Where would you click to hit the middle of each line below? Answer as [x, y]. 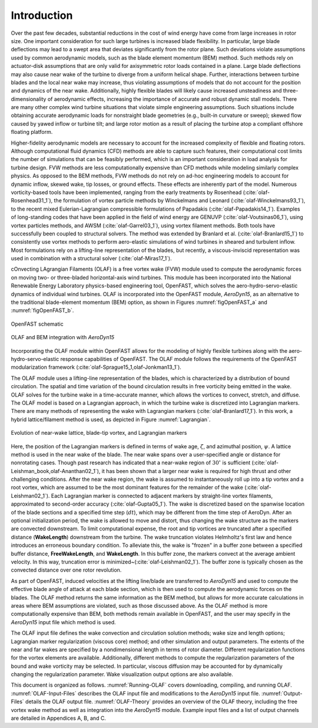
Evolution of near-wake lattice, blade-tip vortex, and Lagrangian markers [99, 433]
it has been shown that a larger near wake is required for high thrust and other [196, 471]
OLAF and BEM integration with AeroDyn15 [63, 337]
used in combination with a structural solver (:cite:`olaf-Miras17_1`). [91, 258]
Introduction [42, 15]
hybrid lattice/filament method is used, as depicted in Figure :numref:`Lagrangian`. [111, 419]
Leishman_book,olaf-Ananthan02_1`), [56, 471]
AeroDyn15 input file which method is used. [63, 622]
